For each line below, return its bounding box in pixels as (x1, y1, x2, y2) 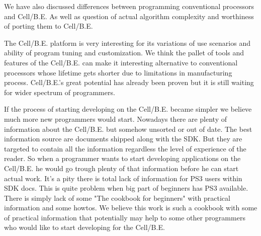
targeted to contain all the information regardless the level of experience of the (4, 143, 246, 153)
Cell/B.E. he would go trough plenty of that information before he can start (4, 163, 239, 173)
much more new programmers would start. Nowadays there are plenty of (4, 113, 227, 124)
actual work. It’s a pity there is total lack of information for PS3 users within (4, 173, 242, 183)
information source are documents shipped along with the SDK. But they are (4, 133, 242, 144)
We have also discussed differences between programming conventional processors (4, 1, 254, 11)
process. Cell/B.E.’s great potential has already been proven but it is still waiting (4, 77, 254, 88)
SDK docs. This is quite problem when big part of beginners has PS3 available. (4, 183, 248, 193)
